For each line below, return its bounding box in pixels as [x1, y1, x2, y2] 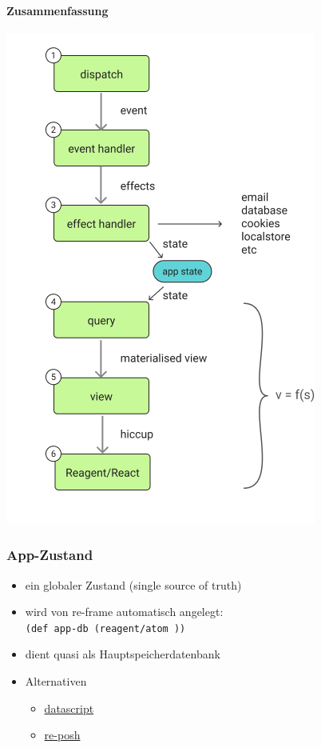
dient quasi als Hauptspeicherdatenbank [25, 646, 220, 662]
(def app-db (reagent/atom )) [25, 622, 186, 634]
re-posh [44, 726, 81, 743]
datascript [44, 699, 94, 716]
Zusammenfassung [6, 2, 109, 18]
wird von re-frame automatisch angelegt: [25, 603, 224, 620]
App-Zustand [6, 545, 93, 565]
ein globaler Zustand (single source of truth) [25, 576, 242, 593]
